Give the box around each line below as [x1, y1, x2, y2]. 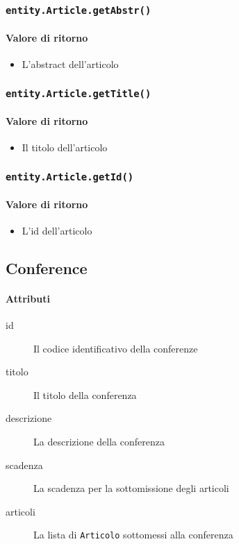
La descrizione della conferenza [33, 434, 165, 448]
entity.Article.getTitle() [6, 87, 151, 99]
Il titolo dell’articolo [22, 140, 108, 154]
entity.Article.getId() [6, 171, 134, 182]
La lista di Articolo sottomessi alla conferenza [33, 527, 233, 542]
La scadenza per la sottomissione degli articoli [33, 481, 229, 495]
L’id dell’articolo [22, 223, 92, 237]
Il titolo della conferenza [33, 387, 137, 402]
